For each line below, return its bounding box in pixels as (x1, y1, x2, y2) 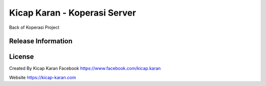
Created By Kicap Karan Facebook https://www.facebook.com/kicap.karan (9, 65, 161, 71)
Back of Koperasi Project (9, 24, 60, 30)
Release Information (9, 37, 73, 45)
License (9, 53, 34, 61)
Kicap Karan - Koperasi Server (9, 7, 136, 18)
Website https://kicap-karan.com (9, 74, 76, 80)
